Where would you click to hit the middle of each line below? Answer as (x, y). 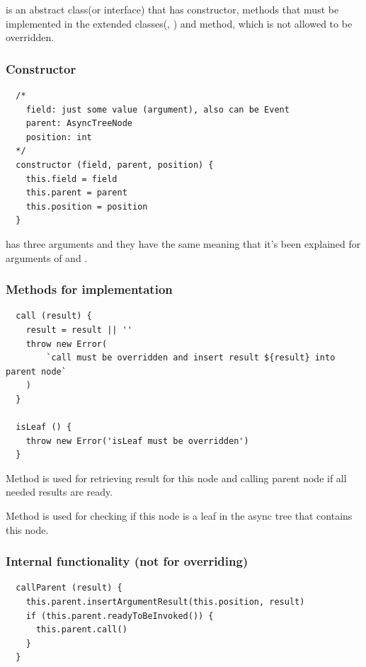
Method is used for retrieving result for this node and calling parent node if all (176, 478)
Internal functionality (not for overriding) (127, 561)
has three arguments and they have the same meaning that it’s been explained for (183, 243)
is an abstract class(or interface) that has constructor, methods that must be (172, 9)
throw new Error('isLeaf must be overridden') (137, 441)
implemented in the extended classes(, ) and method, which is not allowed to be (179, 23)
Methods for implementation (89, 289)
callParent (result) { (69, 588)
